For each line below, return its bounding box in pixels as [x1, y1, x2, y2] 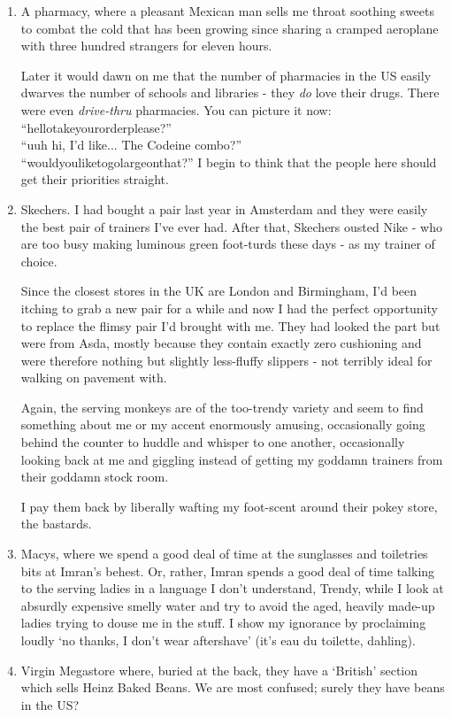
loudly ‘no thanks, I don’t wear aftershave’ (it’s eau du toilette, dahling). [20, 631, 416, 649]
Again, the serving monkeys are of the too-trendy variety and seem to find [20, 397, 424, 416]
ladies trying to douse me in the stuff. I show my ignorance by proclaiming [20, 613, 426, 632]
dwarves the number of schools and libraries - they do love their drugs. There [20, 83, 440, 102]
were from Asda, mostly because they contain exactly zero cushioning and [20, 334, 422, 352]
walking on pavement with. [20, 368, 167, 387]
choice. [20, 251, 57, 270]
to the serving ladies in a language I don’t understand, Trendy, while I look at [20, 579, 444, 597]
